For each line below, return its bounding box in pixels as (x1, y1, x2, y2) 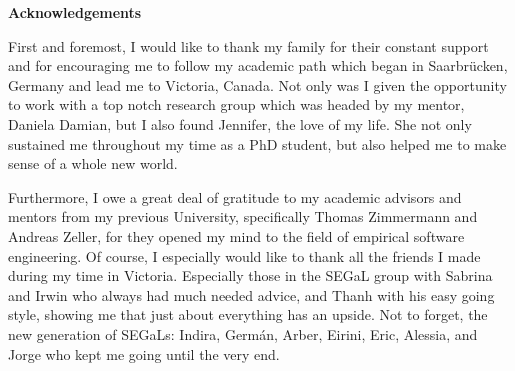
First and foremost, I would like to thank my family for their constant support (8, 35, 489, 56)
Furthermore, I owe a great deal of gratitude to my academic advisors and (8, 186, 462, 207)
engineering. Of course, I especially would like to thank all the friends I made (8, 245, 481, 266)
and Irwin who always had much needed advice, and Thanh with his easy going (8, 284, 495, 305)
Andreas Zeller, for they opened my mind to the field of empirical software (8, 225, 465, 246)
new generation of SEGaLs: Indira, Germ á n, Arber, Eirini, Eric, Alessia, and (8, 323, 478, 344)
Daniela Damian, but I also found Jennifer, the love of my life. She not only (8, 113, 472, 134)
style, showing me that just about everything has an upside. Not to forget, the (8, 304, 488, 325)
